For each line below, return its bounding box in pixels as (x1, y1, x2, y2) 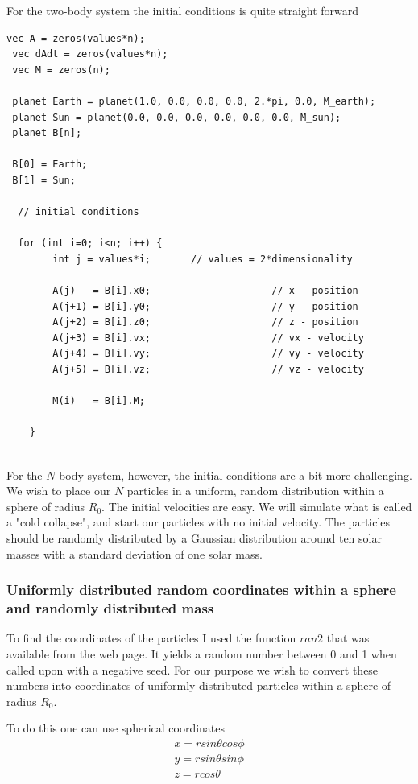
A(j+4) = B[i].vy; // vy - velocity (52, 348, 364, 360)
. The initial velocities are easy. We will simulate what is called (101, 497, 412, 514)
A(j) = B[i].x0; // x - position (52, 285, 358, 297)
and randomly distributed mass (6, 598, 214, 618)
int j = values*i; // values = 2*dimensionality (52, 253, 353, 265)
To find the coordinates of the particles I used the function (6, 629, 296, 646)
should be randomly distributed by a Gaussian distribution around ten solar (6, 530, 382, 546)
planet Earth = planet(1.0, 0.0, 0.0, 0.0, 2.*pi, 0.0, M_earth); (12, 95, 376, 107)
